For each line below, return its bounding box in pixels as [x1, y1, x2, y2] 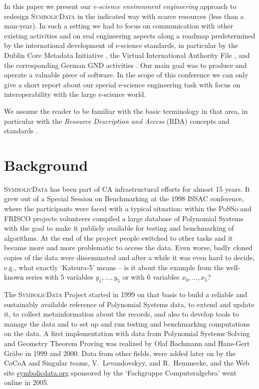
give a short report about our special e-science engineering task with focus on [4, 79, 241, 89]
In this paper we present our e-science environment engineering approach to [4, 1, 237, 11]
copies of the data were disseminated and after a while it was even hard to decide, [4, 252, 255, 262]
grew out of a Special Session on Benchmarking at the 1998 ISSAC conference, [4, 193, 244, 204]
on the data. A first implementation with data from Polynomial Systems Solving [4, 328, 250, 339]
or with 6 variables [122, 272, 180, 282]
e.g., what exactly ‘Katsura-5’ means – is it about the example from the [4, 262, 224, 272]
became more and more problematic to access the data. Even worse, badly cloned [4, 242, 253, 253]
